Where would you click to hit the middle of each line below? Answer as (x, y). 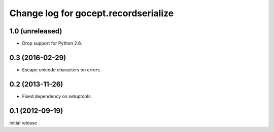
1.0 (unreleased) (36, 31)
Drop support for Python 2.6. (52, 43)
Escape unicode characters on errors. (62, 70)
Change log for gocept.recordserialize (92, 13)
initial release (23, 123)
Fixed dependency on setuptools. (57, 96)
